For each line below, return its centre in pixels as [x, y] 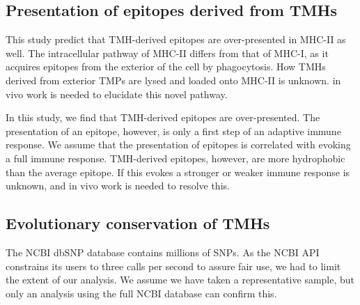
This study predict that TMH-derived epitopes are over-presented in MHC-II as [176, 39]
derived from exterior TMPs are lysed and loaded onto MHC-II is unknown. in [173, 80]
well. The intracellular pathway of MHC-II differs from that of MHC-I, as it [167, 53]
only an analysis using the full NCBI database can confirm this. [141, 293]
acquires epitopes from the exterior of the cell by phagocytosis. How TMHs [166, 67]
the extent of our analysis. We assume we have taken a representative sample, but [180, 280]
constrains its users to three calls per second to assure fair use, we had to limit [173, 266]
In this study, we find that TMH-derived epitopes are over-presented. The [163, 117]
